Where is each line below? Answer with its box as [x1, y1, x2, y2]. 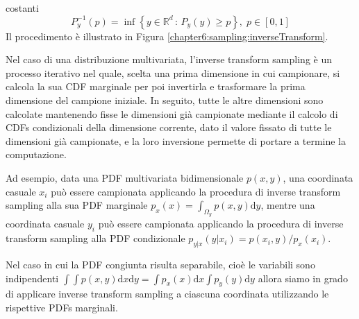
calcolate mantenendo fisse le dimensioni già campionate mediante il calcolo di [6, 106, 338, 121]
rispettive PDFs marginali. [6, 300, 118, 314]
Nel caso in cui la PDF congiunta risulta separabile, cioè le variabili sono [6, 257, 315, 271]
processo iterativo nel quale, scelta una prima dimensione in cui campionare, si [6, 65, 340, 80]
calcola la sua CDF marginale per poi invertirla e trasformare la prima [6, 79, 306, 94]
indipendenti [6, 270, 59, 285]
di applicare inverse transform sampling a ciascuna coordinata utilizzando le [6, 286, 329, 301]
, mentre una [260, 198, 315, 212]
